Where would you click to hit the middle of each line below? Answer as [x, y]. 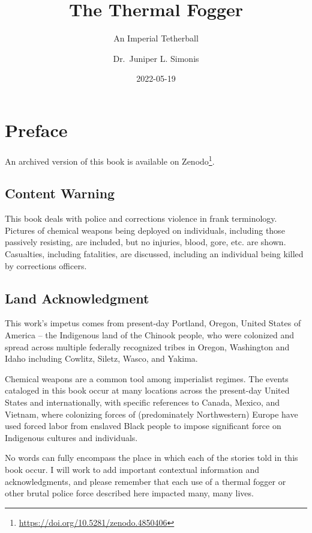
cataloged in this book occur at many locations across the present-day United [147, 390]
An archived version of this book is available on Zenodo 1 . [110, 160]
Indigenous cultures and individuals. [71, 437]
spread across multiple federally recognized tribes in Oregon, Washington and [147, 346]
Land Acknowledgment [77, 298]
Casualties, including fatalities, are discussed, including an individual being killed [154, 254]
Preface [36, 129]
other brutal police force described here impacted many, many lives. [129, 493]
